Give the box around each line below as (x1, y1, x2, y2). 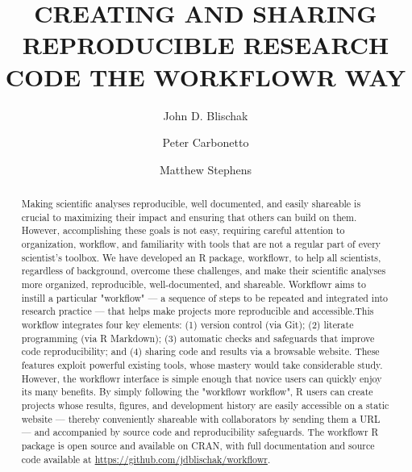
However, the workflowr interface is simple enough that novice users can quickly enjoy (21, 371, 382, 385)
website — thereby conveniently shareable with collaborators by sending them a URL (21, 411, 381, 425)
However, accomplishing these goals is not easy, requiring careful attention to (21, 223, 345, 237)
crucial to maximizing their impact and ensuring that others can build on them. (21, 210, 357, 223)
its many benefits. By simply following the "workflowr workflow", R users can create (21, 385, 373, 399)
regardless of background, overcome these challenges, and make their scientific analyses (21, 264, 386, 278)
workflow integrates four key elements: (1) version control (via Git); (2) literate (21, 317, 354, 331)
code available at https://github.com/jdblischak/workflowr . (21, 452, 271, 466)
